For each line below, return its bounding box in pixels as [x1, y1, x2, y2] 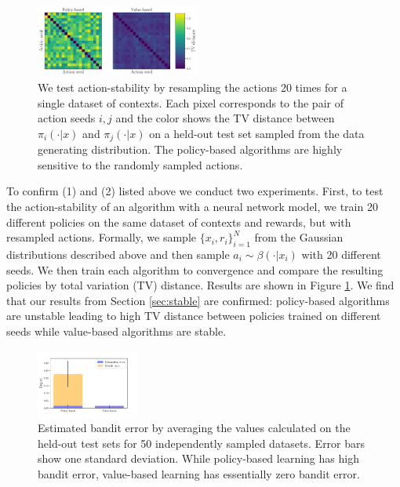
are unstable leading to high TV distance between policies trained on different [6, 307, 381, 324]
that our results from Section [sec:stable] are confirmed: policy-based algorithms [6, 292, 390, 308]
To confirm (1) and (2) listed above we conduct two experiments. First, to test [6, 183, 384, 199]
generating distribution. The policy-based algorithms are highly [38, 141, 343, 158]
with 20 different [301, 246, 381, 263]
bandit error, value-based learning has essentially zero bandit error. [38, 465, 360, 482]
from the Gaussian [254, 229, 344, 245]
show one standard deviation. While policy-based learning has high [38, 450, 359, 467]
